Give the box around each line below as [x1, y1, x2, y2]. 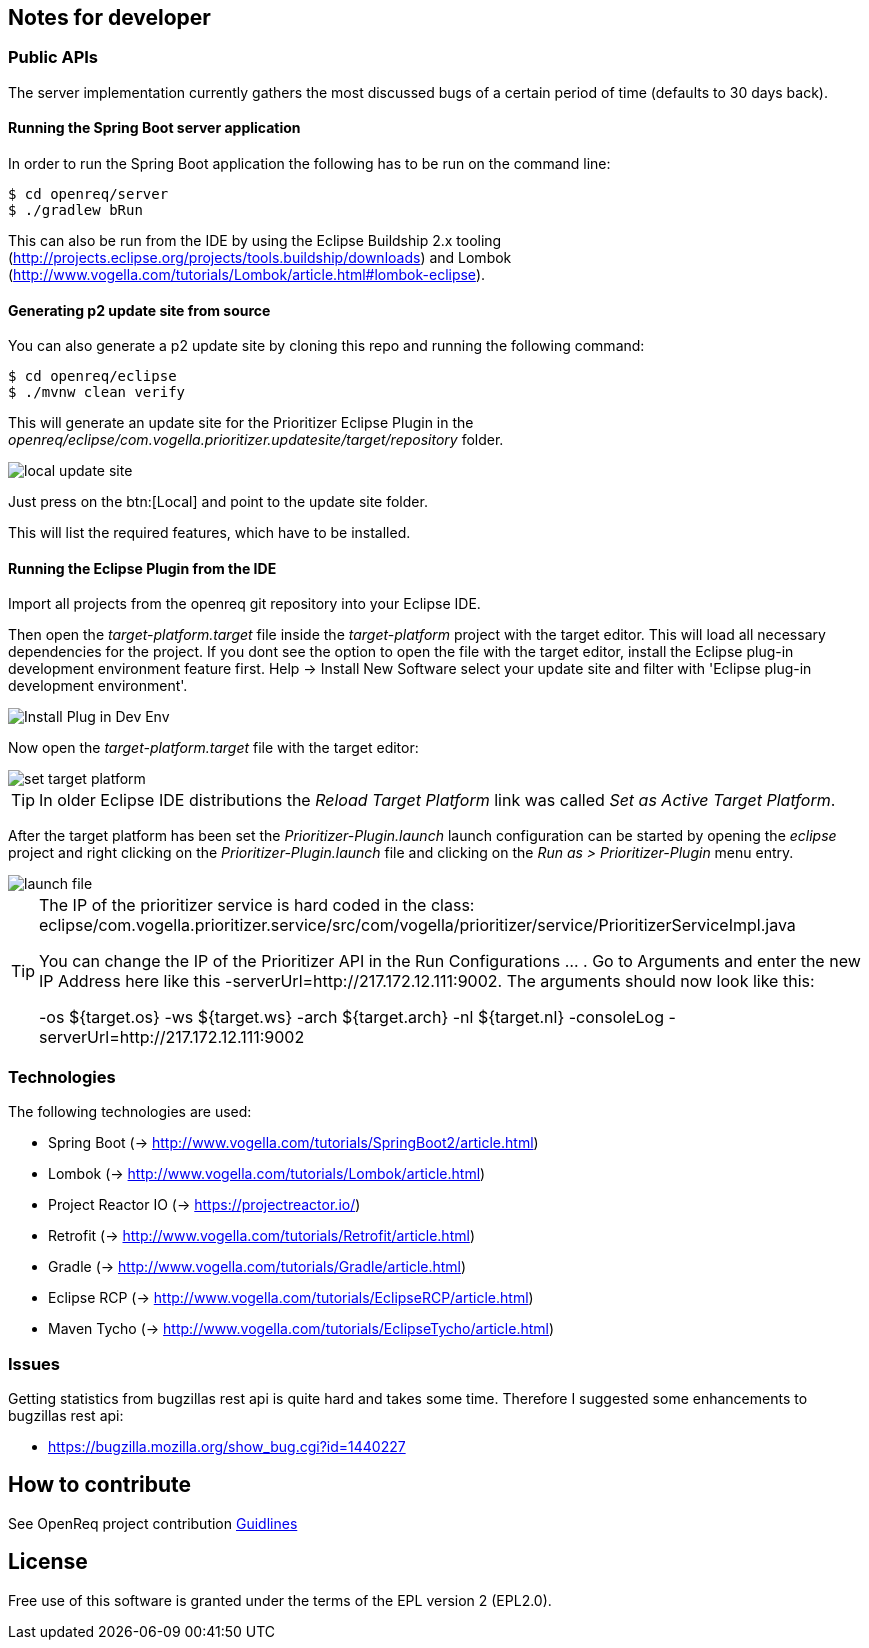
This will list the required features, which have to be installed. [8, 524, 411, 542]
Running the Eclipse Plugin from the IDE [8, 559, 277, 577]
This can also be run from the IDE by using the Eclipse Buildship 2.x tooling [8, 232, 502, 250]
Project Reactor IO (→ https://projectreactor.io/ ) [48, 1196, 361, 1214]
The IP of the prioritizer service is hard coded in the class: [39, 895, 475, 916]
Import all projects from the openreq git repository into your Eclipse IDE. [8, 595, 481, 613]
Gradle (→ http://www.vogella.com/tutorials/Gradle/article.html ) [48, 1258, 467, 1276]
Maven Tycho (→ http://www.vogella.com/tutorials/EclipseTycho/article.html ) [48, 1320, 555, 1338]
